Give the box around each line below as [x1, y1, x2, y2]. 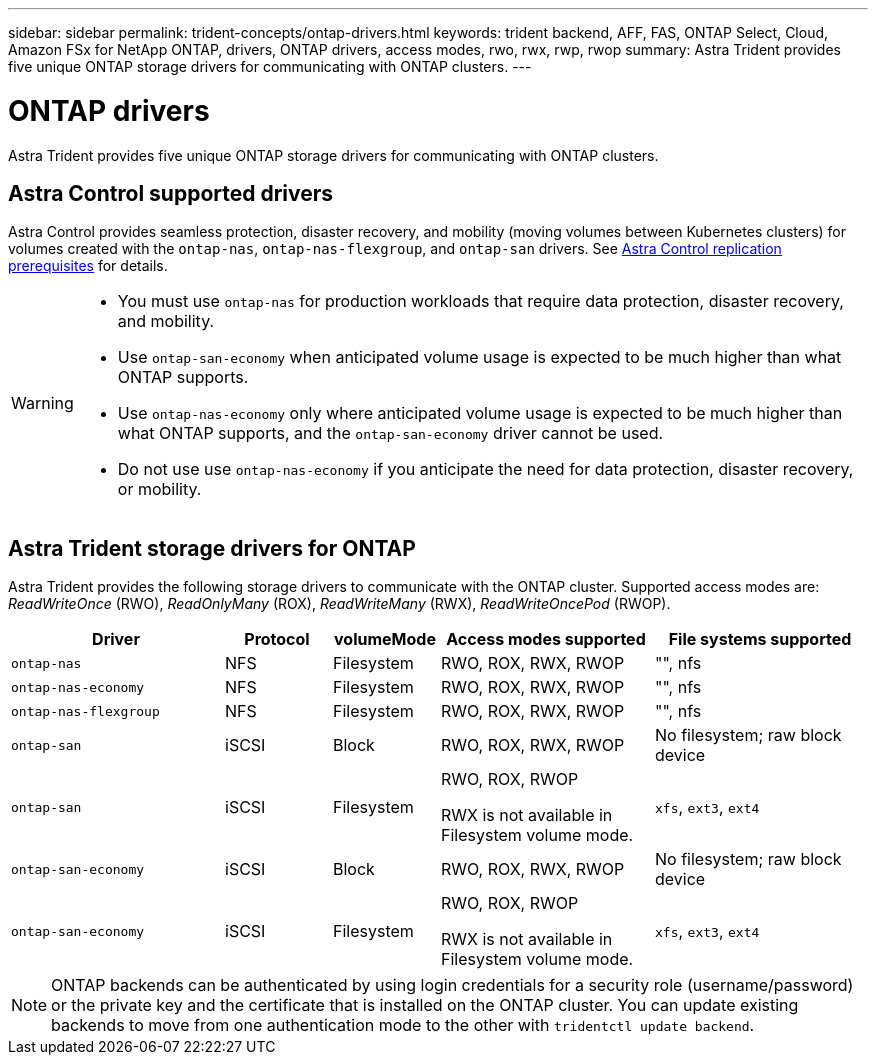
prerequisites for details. [8, 257, 168, 275]
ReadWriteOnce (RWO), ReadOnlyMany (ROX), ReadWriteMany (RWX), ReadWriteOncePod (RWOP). [8, 595, 671, 613]
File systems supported [668, 629, 852, 650]
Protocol [244, 629, 310, 650]
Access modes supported [446, 629, 646, 650]
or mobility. [117, 479, 202, 500]
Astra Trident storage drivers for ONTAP [8, 535, 416, 561]
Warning [11, 393, 74, 414]
